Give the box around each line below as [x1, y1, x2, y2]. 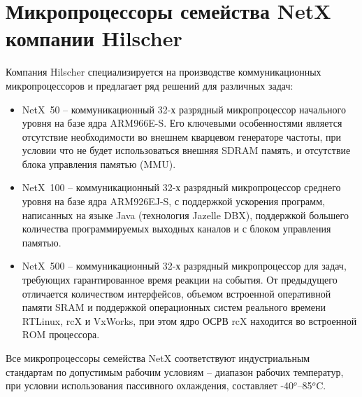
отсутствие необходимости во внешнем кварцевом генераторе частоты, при [22, 129, 342, 144]
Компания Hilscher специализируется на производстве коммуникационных [6, 64, 321, 79]
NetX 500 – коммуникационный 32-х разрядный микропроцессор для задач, [22, 258, 347, 273]
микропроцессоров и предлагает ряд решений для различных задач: [6, 78, 294, 92]
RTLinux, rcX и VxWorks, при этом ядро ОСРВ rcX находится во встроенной [22, 313, 357, 328]
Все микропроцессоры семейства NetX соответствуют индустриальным [6, 351, 310, 365]
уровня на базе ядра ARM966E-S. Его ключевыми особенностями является [22, 116, 342, 130]
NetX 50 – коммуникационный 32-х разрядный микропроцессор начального [22, 102, 346, 116]
